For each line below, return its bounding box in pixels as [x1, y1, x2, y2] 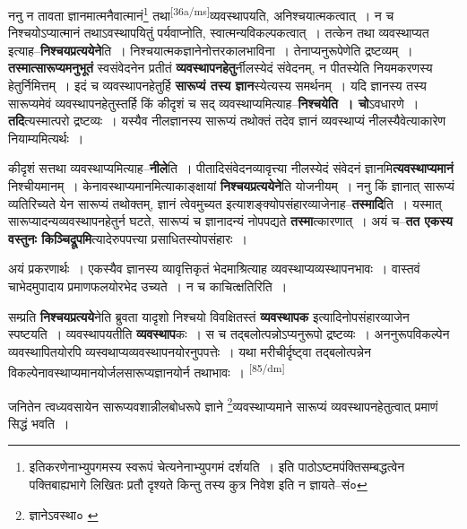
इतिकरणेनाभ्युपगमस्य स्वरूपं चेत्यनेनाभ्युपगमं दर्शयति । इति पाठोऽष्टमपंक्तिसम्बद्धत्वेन [29, 457, 405, 476]
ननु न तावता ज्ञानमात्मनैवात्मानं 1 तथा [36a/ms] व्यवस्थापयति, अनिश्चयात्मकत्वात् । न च [8, 4, 394, 24]
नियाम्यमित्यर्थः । [8, 128, 84, 147]
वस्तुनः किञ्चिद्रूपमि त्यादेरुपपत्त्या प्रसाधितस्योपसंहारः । [8, 229, 247, 247]
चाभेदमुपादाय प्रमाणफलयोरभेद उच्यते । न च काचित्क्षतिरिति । [8, 276, 288, 295]
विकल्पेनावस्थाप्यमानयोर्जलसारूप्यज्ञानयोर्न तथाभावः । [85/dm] [8, 360, 285, 381]
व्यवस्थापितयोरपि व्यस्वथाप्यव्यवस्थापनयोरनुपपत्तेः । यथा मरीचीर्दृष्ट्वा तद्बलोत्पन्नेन [8, 342, 371, 360]
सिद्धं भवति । [8, 413, 70, 432]
